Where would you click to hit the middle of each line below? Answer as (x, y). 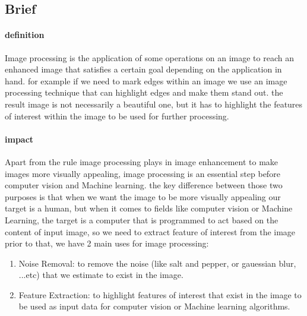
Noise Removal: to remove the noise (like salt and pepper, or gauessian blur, (157, 263)
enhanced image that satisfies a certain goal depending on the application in (143, 69)
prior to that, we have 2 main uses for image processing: (107, 243)
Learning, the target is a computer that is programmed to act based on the (142, 219)
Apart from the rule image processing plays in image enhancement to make (142, 161)
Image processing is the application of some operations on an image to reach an (149, 57)
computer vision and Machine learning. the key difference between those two (144, 185)
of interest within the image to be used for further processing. (117, 116)
